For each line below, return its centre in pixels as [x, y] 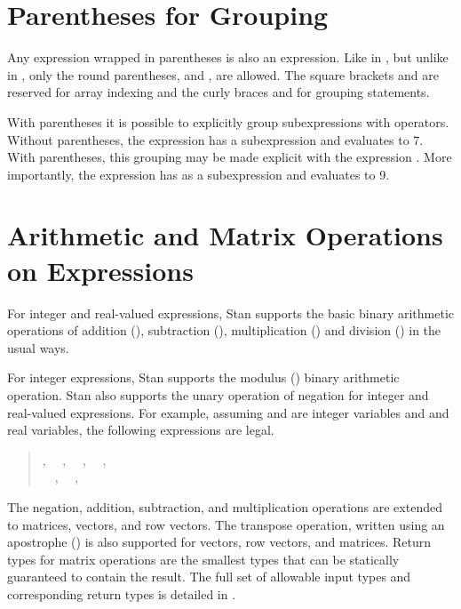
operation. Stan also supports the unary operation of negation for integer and [218, 394]
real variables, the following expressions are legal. [141, 430]
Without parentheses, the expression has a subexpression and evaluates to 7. [215, 139]
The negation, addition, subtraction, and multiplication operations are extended [225, 506]
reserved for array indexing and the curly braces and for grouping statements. [219, 92]
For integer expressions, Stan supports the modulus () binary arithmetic [203, 377]
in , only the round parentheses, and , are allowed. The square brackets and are [223, 74]
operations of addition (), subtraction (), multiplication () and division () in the [224, 330]
